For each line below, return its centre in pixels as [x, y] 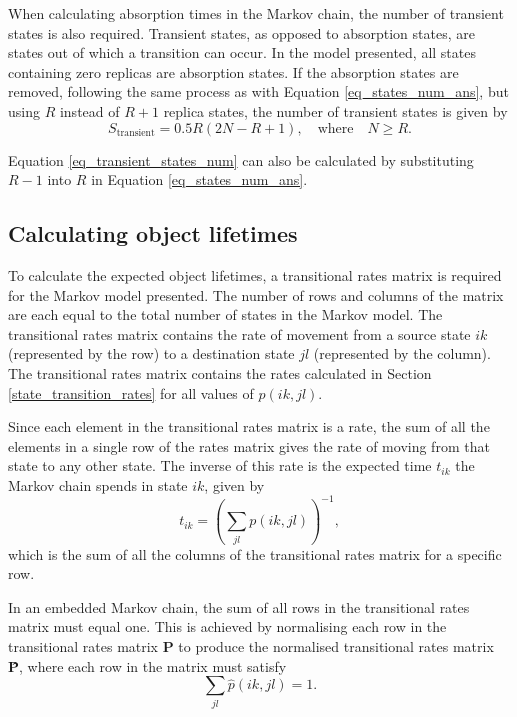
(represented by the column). [402, 353]
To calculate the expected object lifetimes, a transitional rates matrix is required [255, 274]
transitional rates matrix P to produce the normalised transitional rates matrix [251, 646]
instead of [89, 110]
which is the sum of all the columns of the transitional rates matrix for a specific [255, 553]
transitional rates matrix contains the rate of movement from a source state [239, 333]
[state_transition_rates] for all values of [131, 392]
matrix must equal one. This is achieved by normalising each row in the [227, 626]
